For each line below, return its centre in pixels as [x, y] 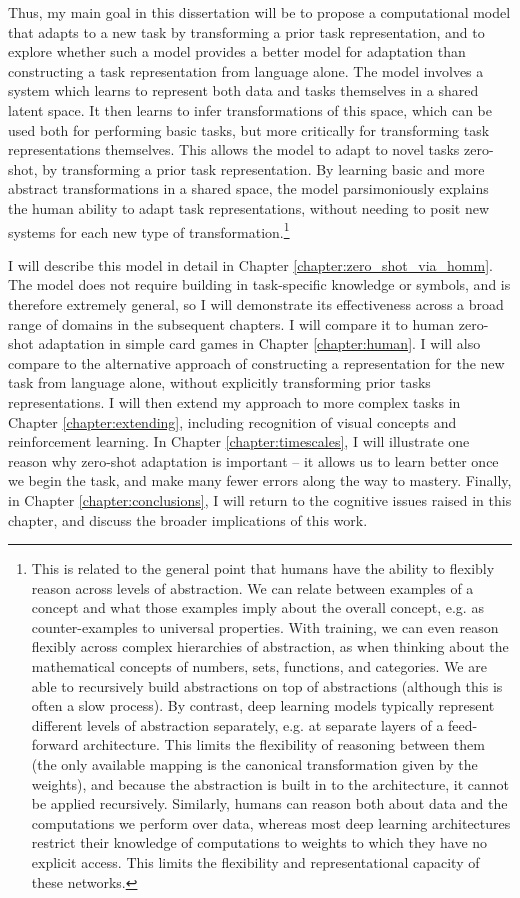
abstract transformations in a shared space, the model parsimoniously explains [248, 188]
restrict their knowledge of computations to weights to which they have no [259, 842]
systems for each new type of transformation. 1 [149, 230]
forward [55, 744]
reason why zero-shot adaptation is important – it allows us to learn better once [253, 460]
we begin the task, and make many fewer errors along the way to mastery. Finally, [260, 480]
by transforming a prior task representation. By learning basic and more [263, 168]
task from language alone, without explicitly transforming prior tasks [219, 382]
